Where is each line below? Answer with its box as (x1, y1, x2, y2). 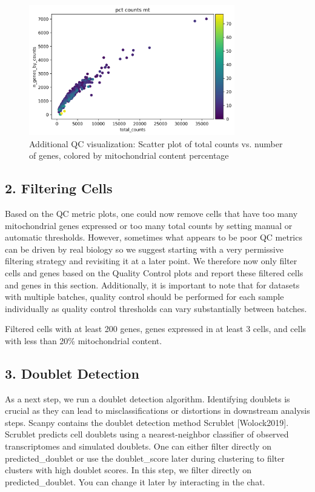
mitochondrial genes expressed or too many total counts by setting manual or (5, 219, 293, 231)
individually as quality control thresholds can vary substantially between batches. (5, 302, 307, 314)
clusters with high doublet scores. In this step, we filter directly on (5, 464, 251, 476)
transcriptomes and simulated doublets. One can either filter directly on (5, 440, 271, 453)
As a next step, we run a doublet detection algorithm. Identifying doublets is (5, 392, 290, 405)
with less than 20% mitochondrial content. (5, 334, 162, 347)
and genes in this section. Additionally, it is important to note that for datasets (5, 278, 300, 291)
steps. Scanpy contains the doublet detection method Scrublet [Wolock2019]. (5, 416, 289, 428)
